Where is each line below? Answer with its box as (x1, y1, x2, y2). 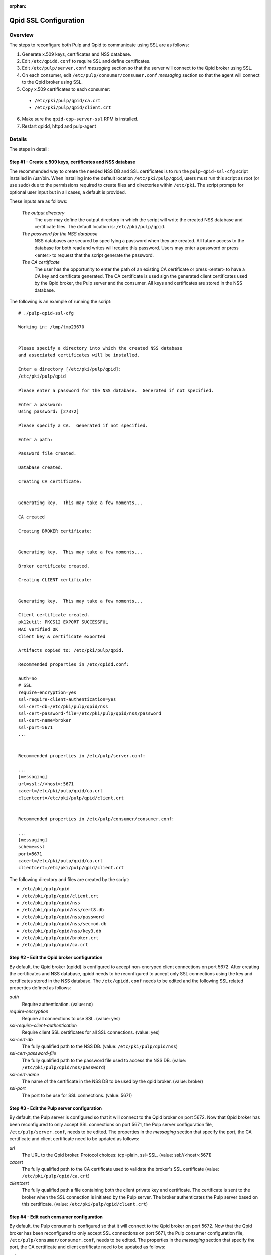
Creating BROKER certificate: (18, 528, 93, 534)
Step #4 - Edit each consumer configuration (9, 1214, 103, 1220)
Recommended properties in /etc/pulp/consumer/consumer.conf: (18, 816, 175, 822)
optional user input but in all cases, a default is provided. (9, 189, 126, 195)
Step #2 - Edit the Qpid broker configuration (9, 954, 103, 961)
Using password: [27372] (18, 409, 79, 414)
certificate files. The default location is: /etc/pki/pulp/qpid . (34, 224, 166, 230)
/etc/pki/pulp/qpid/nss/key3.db (22, 928, 101, 934)
